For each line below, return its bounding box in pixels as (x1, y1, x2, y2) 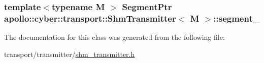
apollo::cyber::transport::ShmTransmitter (4, 12, 176, 24)
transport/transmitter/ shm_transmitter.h (4, 48, 135, 59)
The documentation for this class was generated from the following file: (4, 32, 225, 42)
